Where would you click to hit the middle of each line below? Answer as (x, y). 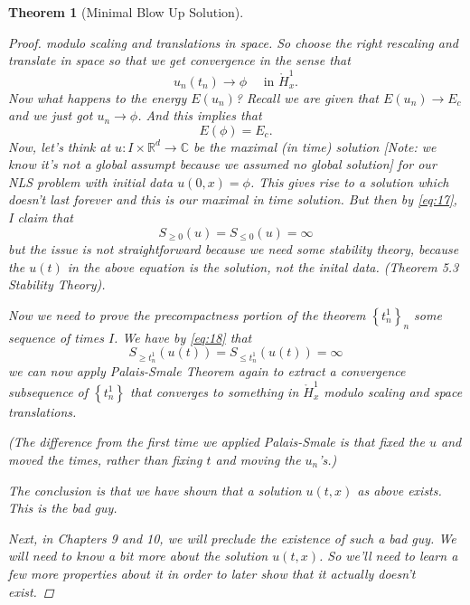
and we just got (51, 115)
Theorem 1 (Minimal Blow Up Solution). (126, 12)
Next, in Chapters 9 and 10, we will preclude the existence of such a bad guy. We (232, 538)
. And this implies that (200, 115)
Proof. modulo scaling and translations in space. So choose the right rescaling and (233, 42)
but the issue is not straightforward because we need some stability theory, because (234, 249)
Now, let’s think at (60, 146)
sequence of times (56, 337)
